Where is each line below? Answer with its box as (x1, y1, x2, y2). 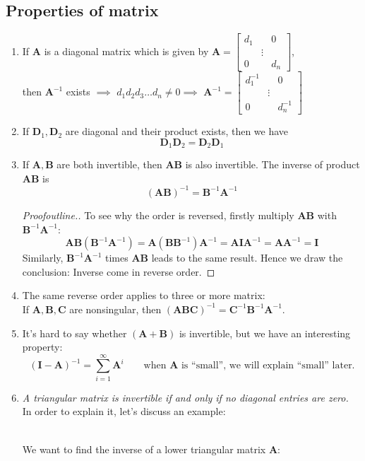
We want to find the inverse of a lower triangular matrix (22, 441, 266, 456)
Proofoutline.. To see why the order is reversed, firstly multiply (22, 207, 294, 222)
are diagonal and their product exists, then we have (65, 124, 289, 139)
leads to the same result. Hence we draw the (151, 250, 343, 265)
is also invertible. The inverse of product (185, 157, 360, 172)
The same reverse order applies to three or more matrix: (22, 288, 265, 303)
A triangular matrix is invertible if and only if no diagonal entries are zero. (22, 390, 349, 404)
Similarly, (22, 250, 64, 265)
